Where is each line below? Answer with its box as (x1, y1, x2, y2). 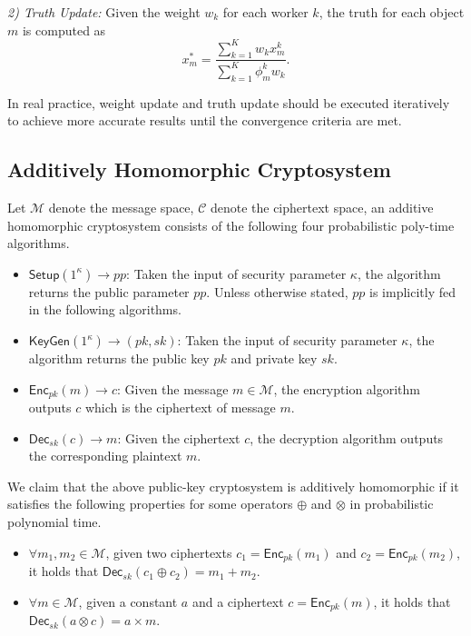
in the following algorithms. (28, 300, 182, 319)
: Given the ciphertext (117, 428, 240, 447)
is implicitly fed (369, 282, 456, 301)
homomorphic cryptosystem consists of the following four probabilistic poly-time (7, 215, 455, 234)
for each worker (222, 3, 309, 21)
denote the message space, (48, 198, 194, 217)
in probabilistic (349, 494, 434, 513)
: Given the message (117, 379, 229, 398)
